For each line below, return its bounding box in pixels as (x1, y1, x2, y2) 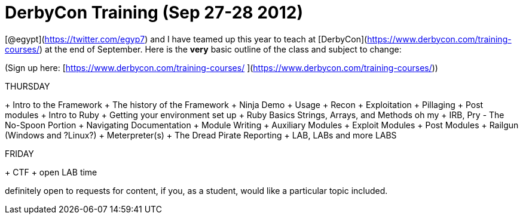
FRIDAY (5, 148, 34, 159)
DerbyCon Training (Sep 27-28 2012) (5, 2, 303, 23)
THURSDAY (5, 81, 50, 91)
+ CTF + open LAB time (5, 166, 97, 177)
